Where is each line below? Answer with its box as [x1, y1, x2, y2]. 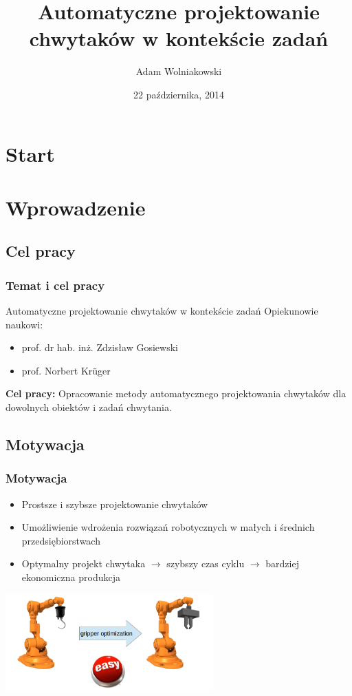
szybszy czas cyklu [166, 556, 245, 571]
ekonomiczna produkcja [21, 570, 120, 584]
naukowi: [5, 317, 43, 331]
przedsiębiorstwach [21, 533, 100, 547]
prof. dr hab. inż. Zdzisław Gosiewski [21, 340, 178, 355]
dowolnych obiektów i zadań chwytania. [5, 400, 172, 414]
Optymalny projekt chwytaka [21, 556, 146, 571]
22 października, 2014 [133, 87, 224, 101]
